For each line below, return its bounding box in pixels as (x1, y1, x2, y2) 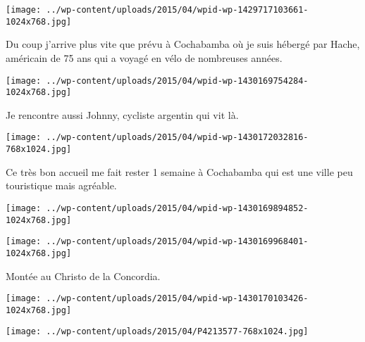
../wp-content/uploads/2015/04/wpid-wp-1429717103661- (46, 5, 309, 15)
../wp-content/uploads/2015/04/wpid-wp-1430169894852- (46, 203, 309, 213)
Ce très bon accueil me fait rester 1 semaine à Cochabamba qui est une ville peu (6, 164, 353, 179)
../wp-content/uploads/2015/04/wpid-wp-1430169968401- (46, 236, 309, 247)
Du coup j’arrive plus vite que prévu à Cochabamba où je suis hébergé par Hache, (6, 37, 360, 51)
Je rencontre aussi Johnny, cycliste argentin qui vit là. (6, 107, 239, 122)
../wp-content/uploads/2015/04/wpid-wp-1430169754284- (46, 75, 309, 86)
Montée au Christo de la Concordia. (6, 268, 161, 283)
